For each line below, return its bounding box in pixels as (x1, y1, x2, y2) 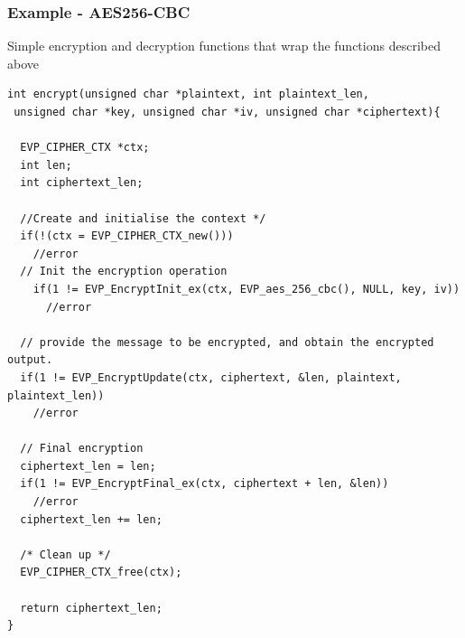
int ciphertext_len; (20, 176, 144, 190)
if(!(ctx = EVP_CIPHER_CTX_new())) (20, 230, 234, 243)
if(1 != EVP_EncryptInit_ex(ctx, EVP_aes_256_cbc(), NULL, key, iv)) (33, 282, 460, 296)
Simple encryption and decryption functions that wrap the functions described (7, 36, 441, 55)
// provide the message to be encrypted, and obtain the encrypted (20, 335, 434, 349)
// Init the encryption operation (20, 265, 228, 278)
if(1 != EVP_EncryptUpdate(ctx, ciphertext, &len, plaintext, (20, 371, 402, 384)
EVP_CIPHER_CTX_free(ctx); (20, 566, 182, 579)
